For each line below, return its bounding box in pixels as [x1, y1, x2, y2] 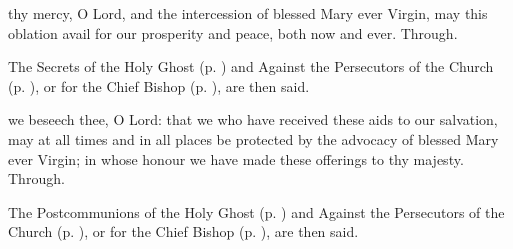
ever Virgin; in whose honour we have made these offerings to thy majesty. [8, 148, 464, 169]
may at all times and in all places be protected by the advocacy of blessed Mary [8, 128, 499, 149]
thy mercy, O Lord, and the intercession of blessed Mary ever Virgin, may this [8, 3, 488, 23]
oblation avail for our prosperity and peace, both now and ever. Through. [8, 22, 458, 43]
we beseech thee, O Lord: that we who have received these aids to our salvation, [8, 109, 498, 130]
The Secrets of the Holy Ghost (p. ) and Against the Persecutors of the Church [8, 56, 494, 77]
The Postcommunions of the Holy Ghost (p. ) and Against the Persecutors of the [8, 201, 505, 222]
